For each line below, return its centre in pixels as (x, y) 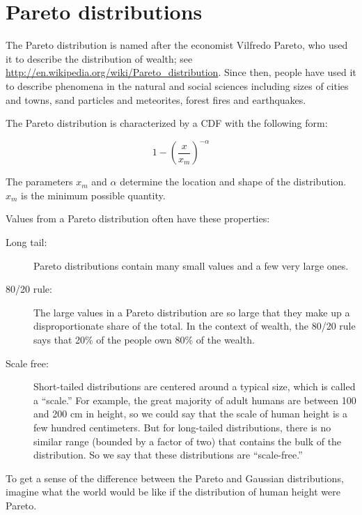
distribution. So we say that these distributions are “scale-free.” (168, 455)
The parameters (39, 182)
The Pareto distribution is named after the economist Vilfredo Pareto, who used (177, 45)
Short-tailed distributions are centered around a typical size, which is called (195, 386)
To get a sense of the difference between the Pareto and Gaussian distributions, (175, 478)
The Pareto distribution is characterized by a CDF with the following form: (167, 123)
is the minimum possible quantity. (93, 195)
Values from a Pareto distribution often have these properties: (138, 218)
